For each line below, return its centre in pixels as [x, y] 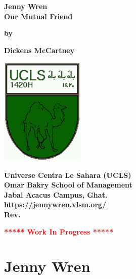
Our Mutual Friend [38, 16]
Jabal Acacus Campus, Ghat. [56, 194]
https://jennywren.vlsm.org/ [55, 204]
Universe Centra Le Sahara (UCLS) [68, 175]
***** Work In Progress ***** [59, 231]
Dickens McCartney [39, 50]
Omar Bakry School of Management [68, 185]
